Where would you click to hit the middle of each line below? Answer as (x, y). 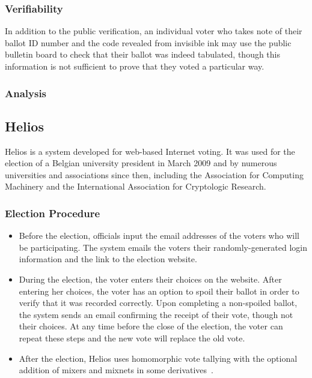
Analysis (26, 93)
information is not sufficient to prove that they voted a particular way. (135, 66)
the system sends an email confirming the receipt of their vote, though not (156, 314)
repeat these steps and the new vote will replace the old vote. (132, 337)
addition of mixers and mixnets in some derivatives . (116, 370)
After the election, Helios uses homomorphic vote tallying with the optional (158, 358)
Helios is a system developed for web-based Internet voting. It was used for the (150, 151)
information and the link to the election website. (108, 259)
